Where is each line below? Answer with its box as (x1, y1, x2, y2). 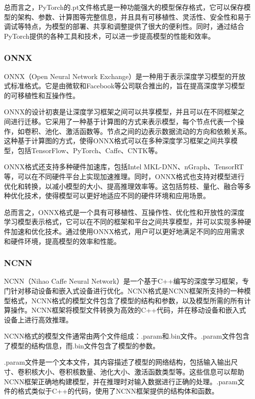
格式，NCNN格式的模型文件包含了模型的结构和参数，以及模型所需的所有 (10, 295, 244, 305)
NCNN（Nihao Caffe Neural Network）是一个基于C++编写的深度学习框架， (4, 276, 242, 286)
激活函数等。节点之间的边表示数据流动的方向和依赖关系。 (65, 126, 251, 136)
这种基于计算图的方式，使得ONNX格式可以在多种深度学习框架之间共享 (4, 135, 231, 146)
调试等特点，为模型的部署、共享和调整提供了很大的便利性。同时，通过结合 (4, 21, 244, 31)
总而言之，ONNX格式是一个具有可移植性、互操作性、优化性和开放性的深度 (4, 207, 245, 217)
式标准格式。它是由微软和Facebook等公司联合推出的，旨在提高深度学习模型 (4, 80, 245, 91)
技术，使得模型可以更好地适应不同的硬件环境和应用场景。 (24, 190, 210, 201)
